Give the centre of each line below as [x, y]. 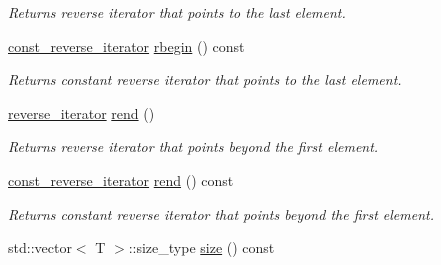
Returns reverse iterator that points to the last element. [177, 12]
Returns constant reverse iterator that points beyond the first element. [221, 213]
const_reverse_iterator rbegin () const [126, 45]
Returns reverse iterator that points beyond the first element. [193, 146]
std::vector [40, 247]
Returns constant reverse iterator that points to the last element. [205, 79]
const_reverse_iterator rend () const [121, 179]
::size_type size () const [201, 247]
